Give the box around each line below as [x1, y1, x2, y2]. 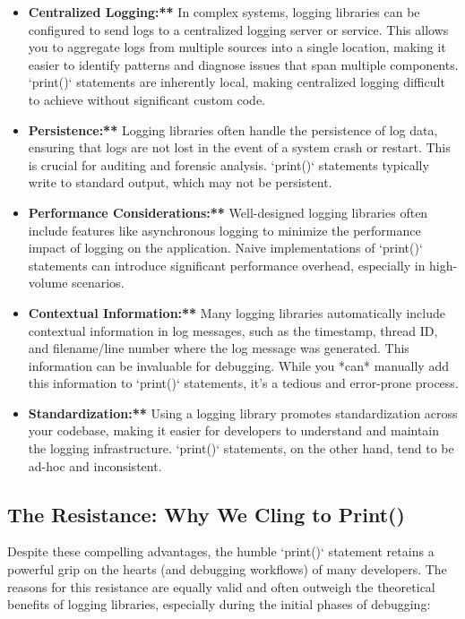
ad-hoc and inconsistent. [28, 456, 162, 475]
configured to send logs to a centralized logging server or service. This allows [28, 20, 449, 39]
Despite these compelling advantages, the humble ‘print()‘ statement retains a [7, 542, 435, 561]
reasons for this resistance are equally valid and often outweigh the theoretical [7, 577, 435, 596]
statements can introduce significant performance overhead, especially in [28, 255, 426, 274]
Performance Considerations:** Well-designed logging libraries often [28, 202, 428, 221]
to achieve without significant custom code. [28, 90, 265, 108]
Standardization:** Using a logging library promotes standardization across [28, 403, 458, 422]
